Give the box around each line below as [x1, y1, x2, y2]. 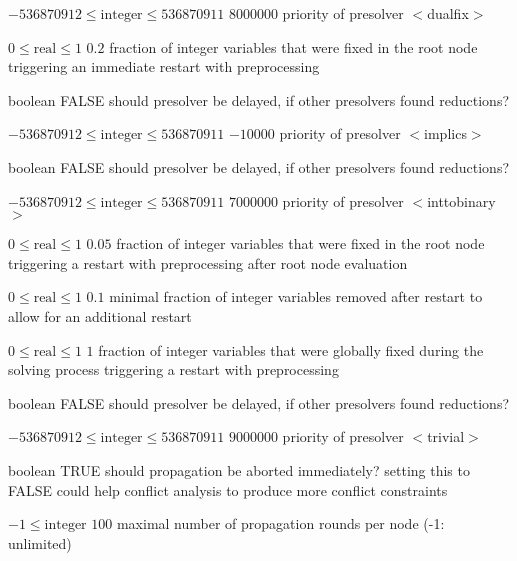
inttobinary [427, 190, 496, 211]
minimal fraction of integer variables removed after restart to [109, 286, 483, 307]
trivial [427, 426, 465, 447]
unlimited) [8, 532, 72, 553]
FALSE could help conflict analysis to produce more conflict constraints [8, 479, 448, 500]
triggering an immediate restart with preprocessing [8, 56, 320, 77]
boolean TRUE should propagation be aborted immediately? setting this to [8, 459, 470, 480]
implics [424, 123, 467, 144]
